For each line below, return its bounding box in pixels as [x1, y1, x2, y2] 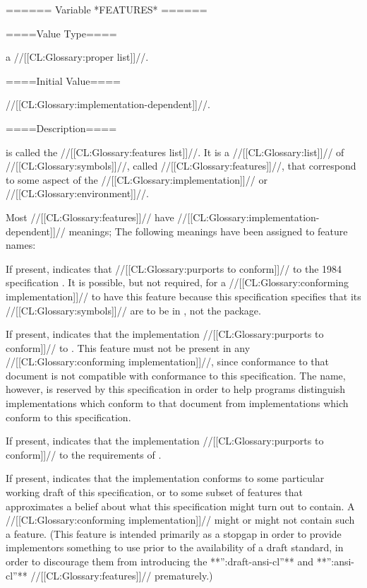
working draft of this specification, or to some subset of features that [6, 485, 303, 500]
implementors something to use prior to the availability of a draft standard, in [6, 540, 344, 555]
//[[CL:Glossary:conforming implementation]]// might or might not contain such [6, 512, 355, 527]
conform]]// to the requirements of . [6, 447, 162, 461]
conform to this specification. [6, 409, 131, 424]
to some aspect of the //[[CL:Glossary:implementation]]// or [6, 172, 267, 187]
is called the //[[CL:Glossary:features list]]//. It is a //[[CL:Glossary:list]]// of [6, 144, 344, 159]
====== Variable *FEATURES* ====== [6, 2, 207, 16]
